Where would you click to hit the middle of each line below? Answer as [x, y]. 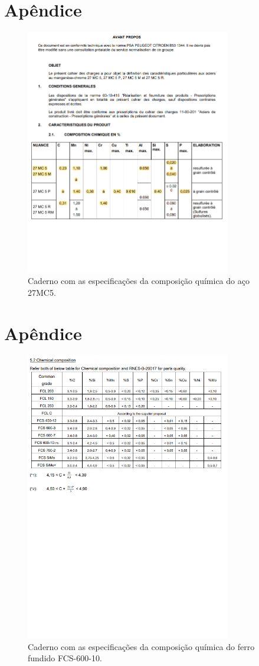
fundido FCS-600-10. [65, 658]
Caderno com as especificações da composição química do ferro [141, 646]
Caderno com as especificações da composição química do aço [139, 281]
